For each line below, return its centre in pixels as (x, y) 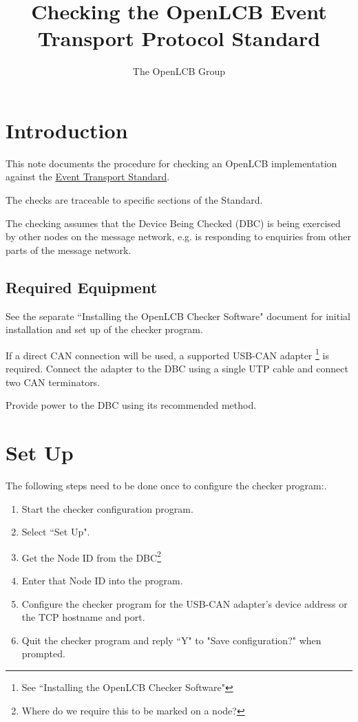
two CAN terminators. (53, 382)
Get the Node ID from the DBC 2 (91, 556)
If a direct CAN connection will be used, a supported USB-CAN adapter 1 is (167, 354)
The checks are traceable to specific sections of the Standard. (134, 200)
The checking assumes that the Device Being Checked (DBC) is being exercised (173, 223)
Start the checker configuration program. (107, 508)
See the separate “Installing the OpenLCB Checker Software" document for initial (178, 316)
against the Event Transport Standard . (88, 177)
